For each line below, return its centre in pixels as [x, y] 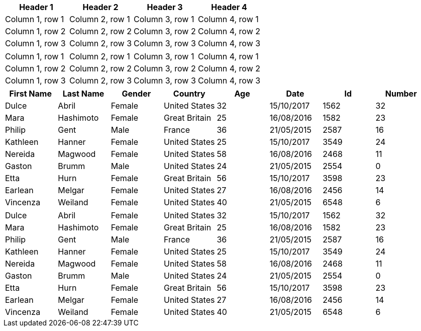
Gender [136, 94]
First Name [30, 94]
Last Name [83, 94]
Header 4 [229, 7]
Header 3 [165, 7]
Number [401, 94]
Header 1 [36, 7]
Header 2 [100, 7]
